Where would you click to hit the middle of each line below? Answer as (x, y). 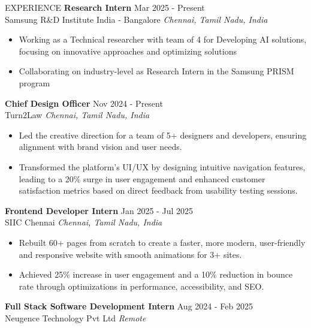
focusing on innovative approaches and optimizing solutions (128, 51)
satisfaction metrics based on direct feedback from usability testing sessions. (158, 190)
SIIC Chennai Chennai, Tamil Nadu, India (84, 222)
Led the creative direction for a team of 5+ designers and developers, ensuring (163, 135)
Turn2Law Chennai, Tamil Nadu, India (77, 115)
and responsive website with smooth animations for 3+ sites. (130, 254)
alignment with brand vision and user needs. (100, 147)
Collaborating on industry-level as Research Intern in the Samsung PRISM (156, 71)
